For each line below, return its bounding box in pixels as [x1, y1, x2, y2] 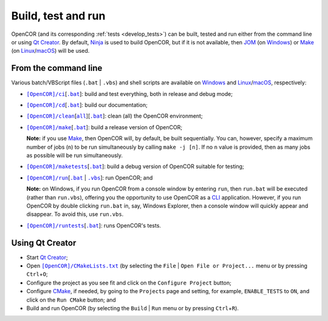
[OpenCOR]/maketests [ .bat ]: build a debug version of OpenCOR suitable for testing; [26, 163, 244, 170]
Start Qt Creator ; [26, 254, 68, 261]
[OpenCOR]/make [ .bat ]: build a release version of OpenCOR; [26, 123, 182, 130]
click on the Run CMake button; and [26, 296, 117, 303]
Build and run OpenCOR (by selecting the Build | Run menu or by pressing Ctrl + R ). [26, 304, 239, 312]
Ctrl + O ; [26, 271, 48, 278]
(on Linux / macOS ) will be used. [11, 47, 90, 55]
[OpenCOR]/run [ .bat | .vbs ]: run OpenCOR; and [26, 174, 153, 181]
